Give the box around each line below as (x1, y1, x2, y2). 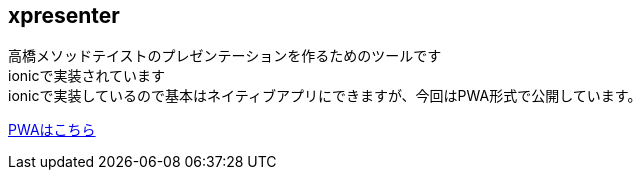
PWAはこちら (8, 121, 96, 139)
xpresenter (8, 3, 120, 28)
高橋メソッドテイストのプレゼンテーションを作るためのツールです (8, 47, 442, 65)
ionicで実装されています (8, 67, 166, 85)
